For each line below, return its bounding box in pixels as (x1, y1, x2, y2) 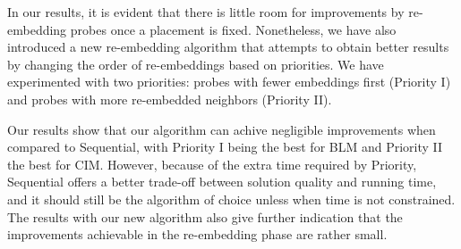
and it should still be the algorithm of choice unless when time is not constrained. (7, 189, 456, 208)
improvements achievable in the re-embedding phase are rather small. (7, 225, 388, 244)
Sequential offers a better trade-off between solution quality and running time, (7, 172, 437, 191)
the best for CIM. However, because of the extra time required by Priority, (7, 154, 417, 173)
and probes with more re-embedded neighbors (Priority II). (7, 89, 332, 108)
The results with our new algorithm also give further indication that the (7, 207, 403, 226)
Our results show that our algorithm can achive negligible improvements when (7, 120, 436, 138)
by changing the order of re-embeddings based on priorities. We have (7, 54, 384, 73)
